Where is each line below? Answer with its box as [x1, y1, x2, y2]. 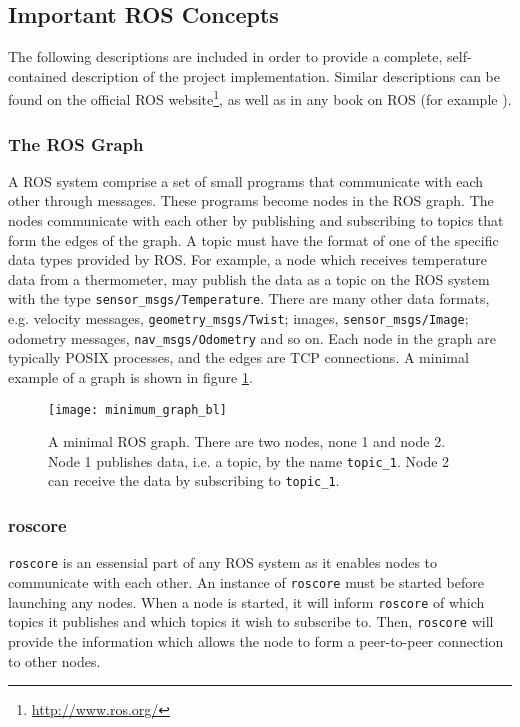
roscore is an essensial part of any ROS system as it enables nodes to [8, 552, 438, 573]
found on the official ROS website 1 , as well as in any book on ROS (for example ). [8, 86, 512, 110]
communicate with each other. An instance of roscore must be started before [8, 572, 484, 593]
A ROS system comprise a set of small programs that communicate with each [8, 170, 484, 191]
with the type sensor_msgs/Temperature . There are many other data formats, [8, 288, 490, 309]
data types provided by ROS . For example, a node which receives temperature [8, 249, 488, 270]
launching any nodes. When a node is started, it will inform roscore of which [8, 591, 485, 612]
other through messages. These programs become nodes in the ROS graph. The [8, 190, 494, 211]
